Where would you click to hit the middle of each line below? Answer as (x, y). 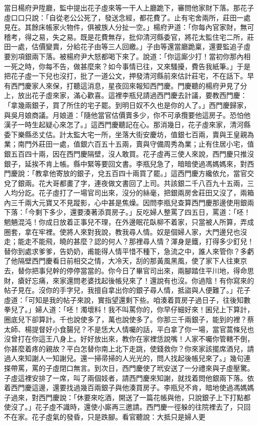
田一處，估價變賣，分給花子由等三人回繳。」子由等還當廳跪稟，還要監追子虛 (127, 46)
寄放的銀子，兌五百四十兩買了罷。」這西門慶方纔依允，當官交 (155, 173)
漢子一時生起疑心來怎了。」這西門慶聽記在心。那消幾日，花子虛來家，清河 (124, 125)
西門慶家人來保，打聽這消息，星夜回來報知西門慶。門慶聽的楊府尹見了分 (129, 85)
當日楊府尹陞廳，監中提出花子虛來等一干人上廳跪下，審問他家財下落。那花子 (129, 7)
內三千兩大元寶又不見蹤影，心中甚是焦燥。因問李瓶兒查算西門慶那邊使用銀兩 (129, 202)
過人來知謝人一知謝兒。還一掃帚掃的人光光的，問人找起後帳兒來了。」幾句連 (127, 358)
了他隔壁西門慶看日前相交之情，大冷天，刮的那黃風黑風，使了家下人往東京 (126, 261)
